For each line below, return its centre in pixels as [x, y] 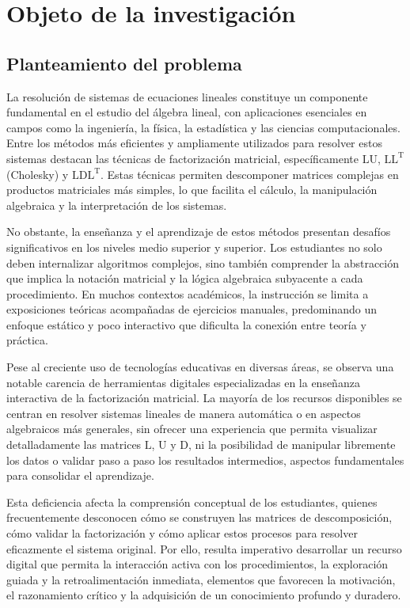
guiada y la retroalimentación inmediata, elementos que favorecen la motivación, [201, 579]
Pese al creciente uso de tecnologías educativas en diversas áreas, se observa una [200, 367]
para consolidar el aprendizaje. [80, 475]
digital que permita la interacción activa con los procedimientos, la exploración [197, 564]
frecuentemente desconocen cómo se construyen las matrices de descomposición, [199, 517]
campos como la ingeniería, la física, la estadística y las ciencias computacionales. [203, 127]
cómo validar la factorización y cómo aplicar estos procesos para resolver [182, 533]
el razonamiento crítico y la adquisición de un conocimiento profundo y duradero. [204, 595]
